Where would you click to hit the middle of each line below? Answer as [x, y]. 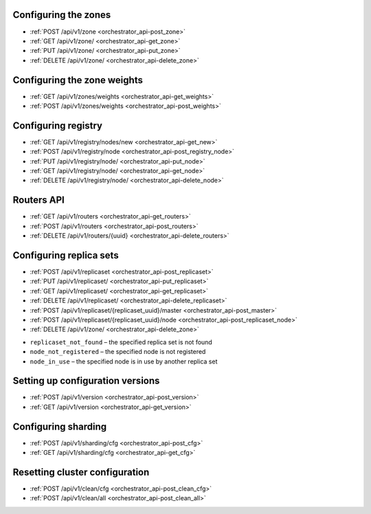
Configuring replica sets [66, 255]
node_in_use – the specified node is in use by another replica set [124, 361]
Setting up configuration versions [86, 381]
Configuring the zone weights [78, 80]
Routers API [38, 200]
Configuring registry [58, 125]
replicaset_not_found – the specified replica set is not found [121, 342]
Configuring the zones [62, 15]
